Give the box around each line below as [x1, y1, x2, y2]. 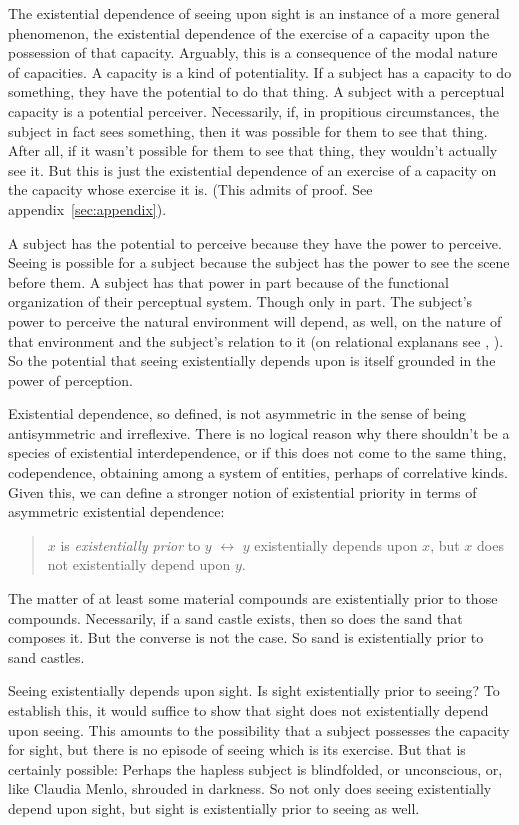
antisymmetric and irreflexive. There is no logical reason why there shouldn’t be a [8, 422, 510, 443]
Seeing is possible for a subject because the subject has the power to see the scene [8, 252, 510, 273]
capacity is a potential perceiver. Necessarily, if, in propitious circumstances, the [8, 100, 500, 121]
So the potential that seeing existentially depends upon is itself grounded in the [8, 350, 496, 371]
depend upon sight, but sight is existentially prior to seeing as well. [8, 797, 420, 818]
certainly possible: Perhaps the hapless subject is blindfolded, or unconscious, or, [8, 758, 503, 779]
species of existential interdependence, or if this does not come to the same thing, [8, 442, 507, 463]
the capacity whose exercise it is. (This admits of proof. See [8, 179, 373, 200]
